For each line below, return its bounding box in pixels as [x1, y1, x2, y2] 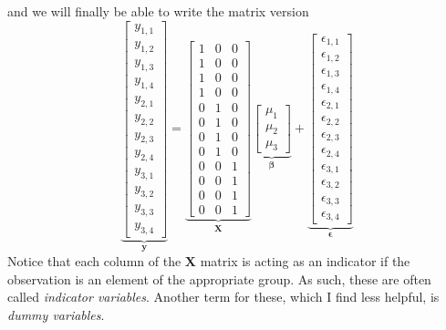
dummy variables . [7, 304, 105, 324]
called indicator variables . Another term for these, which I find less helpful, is [7, 287, 440, 306]
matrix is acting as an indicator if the [200, 251, 410, 270]
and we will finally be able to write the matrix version [7, 2, 309, 20]
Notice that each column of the [7, 251, 182, 270]
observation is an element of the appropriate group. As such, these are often [7, 269, 431, 288]
